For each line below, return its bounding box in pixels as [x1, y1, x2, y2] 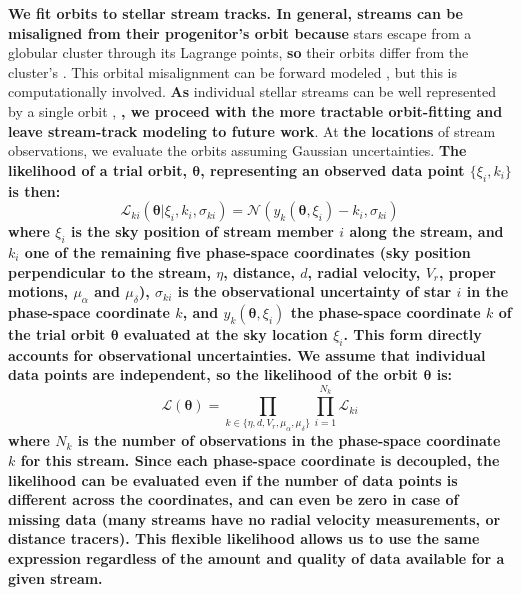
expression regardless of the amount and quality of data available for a [8, 547, 505, 568]
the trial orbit [8, 323, 106, 344]
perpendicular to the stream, [8, 261, 211, 282]
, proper [439, 261, 496, 282]
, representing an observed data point [200, 159, 465, 180]
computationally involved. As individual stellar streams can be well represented [8, 81, 497, 102]
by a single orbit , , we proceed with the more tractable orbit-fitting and [8, 100, 503, 121]
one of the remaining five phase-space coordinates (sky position [24, 241, 471, 262]
